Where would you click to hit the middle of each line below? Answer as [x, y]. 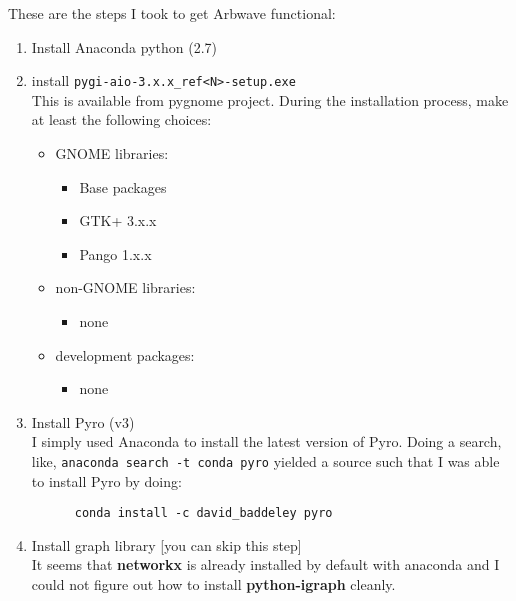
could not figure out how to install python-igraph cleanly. [213, 584]
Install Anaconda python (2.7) [124, 46]
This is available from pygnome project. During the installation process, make [270, 99]
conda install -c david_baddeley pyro [203, 513]
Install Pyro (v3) [83, 421]
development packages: [125, 354]
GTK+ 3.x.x [118, 220]
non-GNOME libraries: [125, 287]
